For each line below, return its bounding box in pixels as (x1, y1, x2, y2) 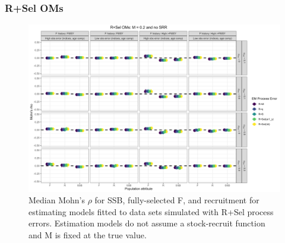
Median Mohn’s (28, 194, 85, 206)
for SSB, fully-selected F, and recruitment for (94, 194, 259, 206)
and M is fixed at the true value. (28, 228, 147, 241)
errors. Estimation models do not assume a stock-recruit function (28, 217, 265, 229)
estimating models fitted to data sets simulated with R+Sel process (28, 205, 274, 218)
